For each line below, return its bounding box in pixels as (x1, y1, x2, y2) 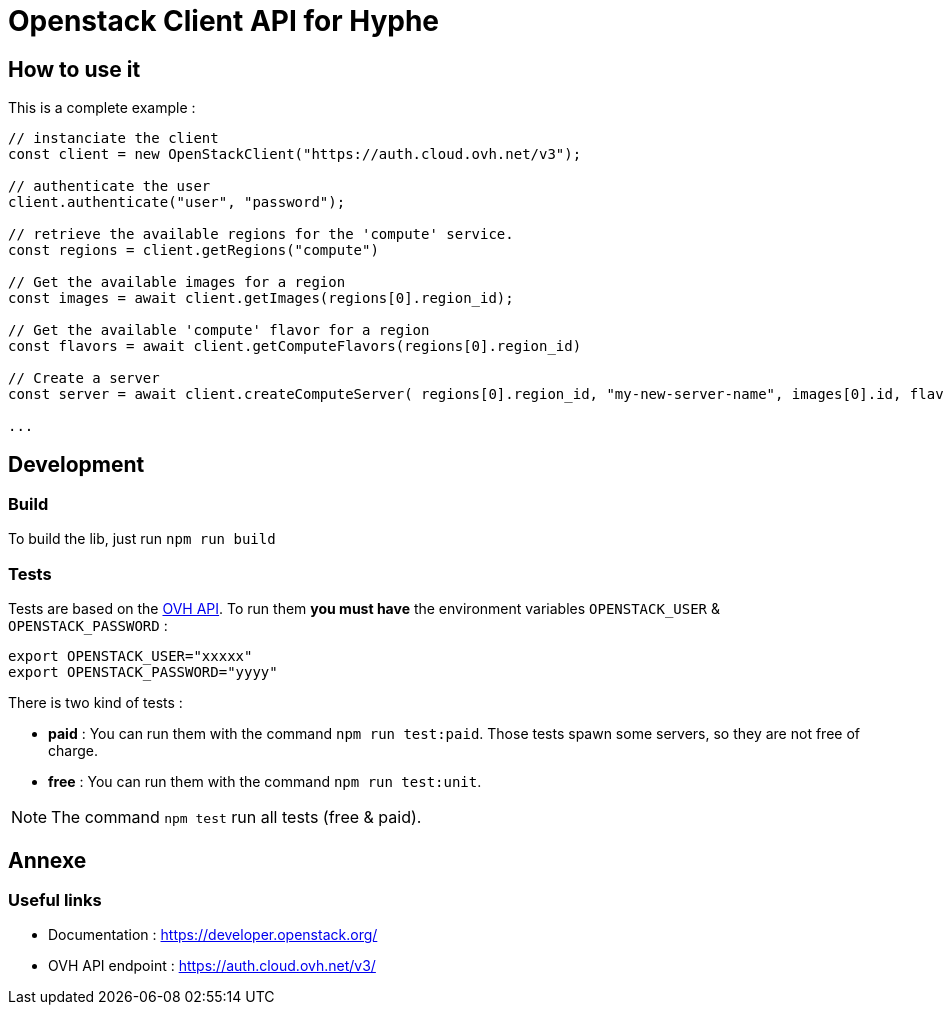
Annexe (8, 847, 87, 873)
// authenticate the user (8, 178, 211, 195)
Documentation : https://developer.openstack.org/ (48, 926, 378, 944)
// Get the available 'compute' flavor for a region (8, 322, 430, 339)
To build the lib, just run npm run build (8, 530, 276, 548)
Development (8, 451, 145, 477)
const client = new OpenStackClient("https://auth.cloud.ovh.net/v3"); (8, 146, 582, 163)
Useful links (8, 889, 102, 910)
